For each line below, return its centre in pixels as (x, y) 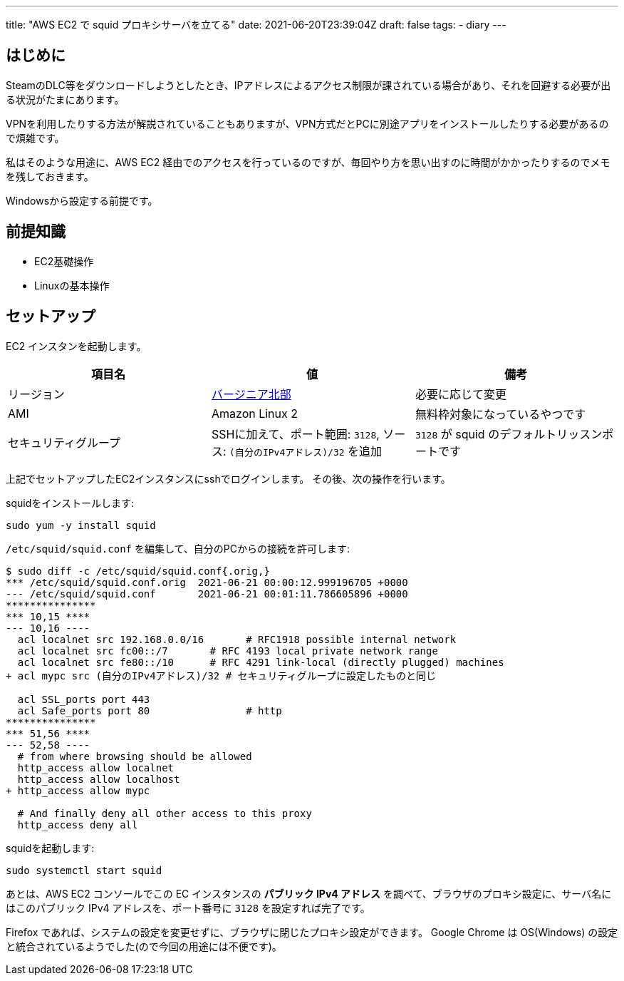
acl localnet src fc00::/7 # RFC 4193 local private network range (228, 651)
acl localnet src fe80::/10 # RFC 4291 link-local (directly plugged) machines (261, 662)
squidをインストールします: (70, 503)
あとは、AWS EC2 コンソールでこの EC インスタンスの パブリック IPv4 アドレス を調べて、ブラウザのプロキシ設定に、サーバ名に (309, 893)
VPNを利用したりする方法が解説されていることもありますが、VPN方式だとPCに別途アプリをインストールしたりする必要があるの (307, 123)
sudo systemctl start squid (84, 870)
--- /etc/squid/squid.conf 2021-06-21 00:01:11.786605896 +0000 (207, 594)
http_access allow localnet (96, 767)
